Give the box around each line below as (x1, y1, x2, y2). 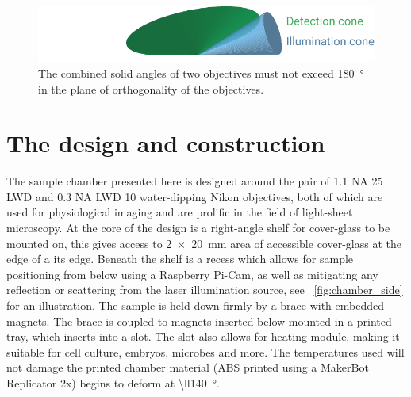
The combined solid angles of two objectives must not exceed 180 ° (38, 64, 364, 81)
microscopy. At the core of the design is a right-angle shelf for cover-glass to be (6, 219, 390, 236)
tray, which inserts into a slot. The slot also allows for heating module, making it (6, 328, 400, 345)
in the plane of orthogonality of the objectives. (38, 80, 264, 97)
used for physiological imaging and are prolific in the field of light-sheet (6, 204, 353, 220)
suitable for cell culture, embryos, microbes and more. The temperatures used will (6, 343, 405, 360)
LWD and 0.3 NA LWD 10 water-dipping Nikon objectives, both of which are (6, 188, 383, 204)
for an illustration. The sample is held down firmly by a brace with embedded (6, 297, 385, 314)
